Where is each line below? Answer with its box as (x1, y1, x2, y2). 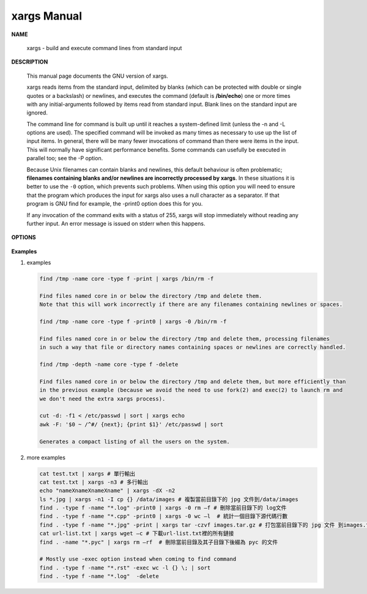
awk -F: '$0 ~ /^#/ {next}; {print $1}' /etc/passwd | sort (39, 421, 224, 428)
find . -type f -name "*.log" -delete (39, 573, 159, 580)
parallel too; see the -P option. (26, 155, 103, 162)
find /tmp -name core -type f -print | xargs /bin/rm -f (39, 275, 214, 283)
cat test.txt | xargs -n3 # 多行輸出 (39, 478, 149, 486)
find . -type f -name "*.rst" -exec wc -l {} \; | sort (39, 564, 211, 571)
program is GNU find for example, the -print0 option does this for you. (26, 200, 203, 207)
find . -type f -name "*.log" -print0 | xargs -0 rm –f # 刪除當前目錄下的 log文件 (39, 505, 287, 511)
